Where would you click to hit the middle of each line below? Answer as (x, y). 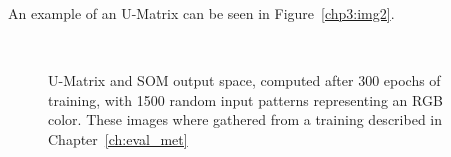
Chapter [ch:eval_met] (118, 138)
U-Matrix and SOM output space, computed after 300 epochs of (244, 80)
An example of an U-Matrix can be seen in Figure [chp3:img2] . (201, 13)
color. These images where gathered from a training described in (245, 119)
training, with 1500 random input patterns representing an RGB (245, 99)
